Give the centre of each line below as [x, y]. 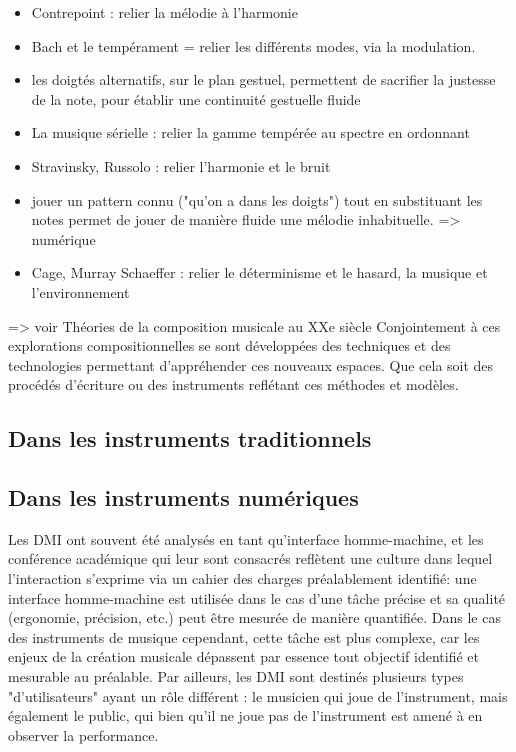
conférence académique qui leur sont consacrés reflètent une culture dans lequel [250, 558]
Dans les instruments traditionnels [190, 438]
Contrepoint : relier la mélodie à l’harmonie [164, 12]
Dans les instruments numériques [183, 497]
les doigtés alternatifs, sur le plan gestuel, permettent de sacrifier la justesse [263, 79]
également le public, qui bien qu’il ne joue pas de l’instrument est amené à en [245, 715]
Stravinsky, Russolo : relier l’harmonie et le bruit [181, 165]
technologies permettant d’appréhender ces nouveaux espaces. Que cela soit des [251, 364]
